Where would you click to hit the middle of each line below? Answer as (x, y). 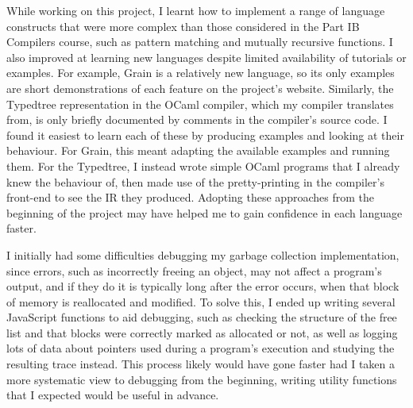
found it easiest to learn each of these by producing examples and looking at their (205, 135)
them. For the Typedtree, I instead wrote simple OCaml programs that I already (203, 166)
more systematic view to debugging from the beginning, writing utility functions (202, 379)
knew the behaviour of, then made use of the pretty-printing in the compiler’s (195, 181)
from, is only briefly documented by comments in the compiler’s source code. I (197, 119)
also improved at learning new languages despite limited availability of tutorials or (206, 57)
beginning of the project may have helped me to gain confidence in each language (205, 212)
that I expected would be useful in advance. (113, 395)
